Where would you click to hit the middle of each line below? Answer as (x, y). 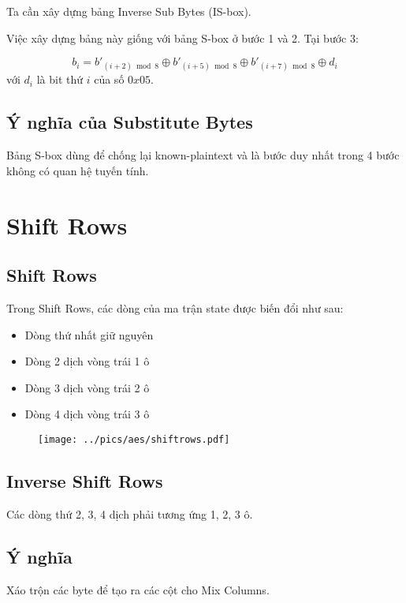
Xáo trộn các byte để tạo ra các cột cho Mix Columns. (138, 589)
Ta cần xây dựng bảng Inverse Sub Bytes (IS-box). (129, 11)
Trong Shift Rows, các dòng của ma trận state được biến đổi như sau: (175, 307)
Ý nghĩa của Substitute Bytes (130, 122)
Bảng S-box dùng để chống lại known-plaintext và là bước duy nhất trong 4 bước (203, 155)
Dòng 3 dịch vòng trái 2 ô (87, 387)
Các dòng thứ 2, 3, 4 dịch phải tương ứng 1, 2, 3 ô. (130, 513)
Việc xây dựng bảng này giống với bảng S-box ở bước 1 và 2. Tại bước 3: (183, 37)
